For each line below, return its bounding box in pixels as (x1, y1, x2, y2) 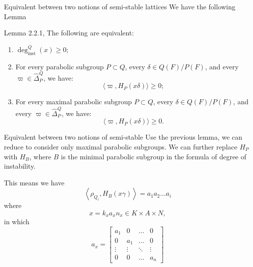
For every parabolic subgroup (15, 61, 104, 71)
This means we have (4, 177, 65, 187)
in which (4, 216, 29, 227)
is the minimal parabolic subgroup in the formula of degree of (61, 151, 247, 161)
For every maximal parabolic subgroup (15, 96, 132, 107)
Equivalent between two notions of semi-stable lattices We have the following (4, 1, 236, 11)
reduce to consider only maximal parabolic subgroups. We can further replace (4, 141, 237, 151)
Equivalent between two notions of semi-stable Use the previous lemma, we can (4, 132, 243, 142)
